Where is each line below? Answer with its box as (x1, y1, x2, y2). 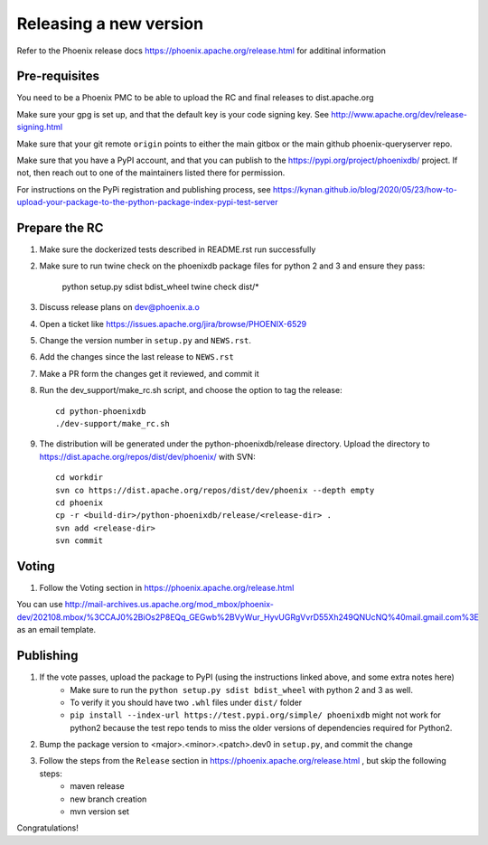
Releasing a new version (16, 14, 203, 33)
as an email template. (16, 624, 97, 635)
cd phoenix (55, 497, 104, 508)
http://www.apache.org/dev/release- (331, 108, 468, 119)
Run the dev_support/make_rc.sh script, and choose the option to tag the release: (39, 385, 343, 396)
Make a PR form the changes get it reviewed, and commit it (39, 368, 259, 379)
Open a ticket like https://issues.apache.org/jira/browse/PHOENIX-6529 (39, 318, 307, 329)
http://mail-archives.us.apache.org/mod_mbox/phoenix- (64, 599, 275, 610)
